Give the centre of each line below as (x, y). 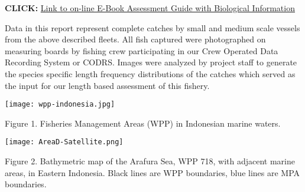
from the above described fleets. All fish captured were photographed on (135, 39)
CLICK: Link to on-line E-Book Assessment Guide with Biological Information (150, 8)
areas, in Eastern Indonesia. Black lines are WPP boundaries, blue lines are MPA (152, 172)
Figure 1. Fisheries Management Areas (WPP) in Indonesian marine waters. (143, 123)
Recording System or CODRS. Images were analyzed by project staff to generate (151, 62)
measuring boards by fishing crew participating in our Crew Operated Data (142, 50)
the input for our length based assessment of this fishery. (107, 85)
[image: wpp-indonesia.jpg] (60, 105)
